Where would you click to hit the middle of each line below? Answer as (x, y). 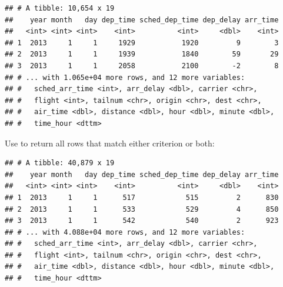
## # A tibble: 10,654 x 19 (60, 8)
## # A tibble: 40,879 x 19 (60, 163)
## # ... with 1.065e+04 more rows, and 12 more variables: (125, 77)
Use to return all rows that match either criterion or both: (110, 143)
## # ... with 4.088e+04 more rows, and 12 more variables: (125, 232)
